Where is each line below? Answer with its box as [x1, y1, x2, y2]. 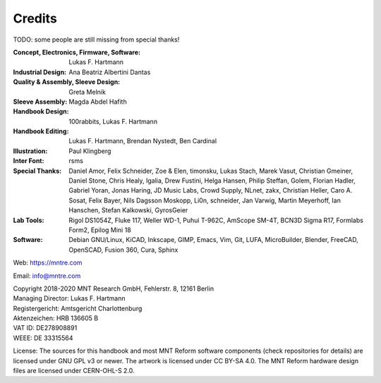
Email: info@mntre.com [13, 272, 81, 280]
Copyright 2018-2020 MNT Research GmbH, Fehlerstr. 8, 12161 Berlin [13, 284, 214, 293]
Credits [13, 11, 58, 26]
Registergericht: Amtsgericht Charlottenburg [13, 304, 143, 312]
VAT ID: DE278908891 [13, 324, 78, 332]
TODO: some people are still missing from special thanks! [13, 35, 180, 44]
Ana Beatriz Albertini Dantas [68, 68, 151, 76]
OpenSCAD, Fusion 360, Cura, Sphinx [68, 245, 179, 254]
